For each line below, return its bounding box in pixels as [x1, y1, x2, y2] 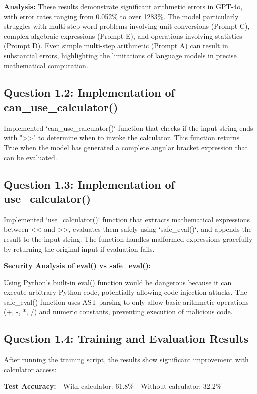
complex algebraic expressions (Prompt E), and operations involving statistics [4, 30, 242, 41]
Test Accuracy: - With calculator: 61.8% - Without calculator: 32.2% [4, 381, 222, 391]
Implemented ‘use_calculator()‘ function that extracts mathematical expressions [4, 214, 250, 224]
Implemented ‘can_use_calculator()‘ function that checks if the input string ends [4, 122, 253, 133]
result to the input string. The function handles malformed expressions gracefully [4, 233, 253, 244]
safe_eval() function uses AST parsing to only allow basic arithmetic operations [4, 296, 249, 307]
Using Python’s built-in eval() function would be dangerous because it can [4, 277, 232, 287]
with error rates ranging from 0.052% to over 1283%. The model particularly [4, 11, 239, 21]
